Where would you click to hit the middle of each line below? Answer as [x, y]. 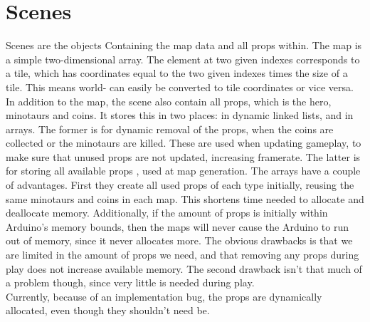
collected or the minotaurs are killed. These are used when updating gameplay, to [184, 143]
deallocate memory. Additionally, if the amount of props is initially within [167, 213]
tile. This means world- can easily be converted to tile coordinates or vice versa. [180, 87]
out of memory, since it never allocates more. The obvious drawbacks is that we [179, 240]
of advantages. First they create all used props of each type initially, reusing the [180, 185]
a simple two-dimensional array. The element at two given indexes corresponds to [183, 59]
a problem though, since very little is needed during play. [130, 282]
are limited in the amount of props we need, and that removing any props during [183, 255]
